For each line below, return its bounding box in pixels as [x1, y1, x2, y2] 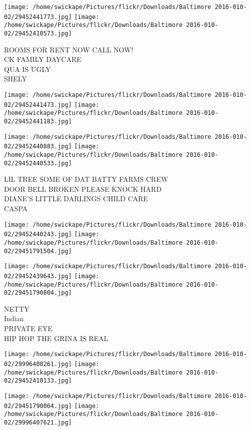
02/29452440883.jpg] [4, 143, 72, 150]
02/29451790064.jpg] [4, 402, 72, 410]
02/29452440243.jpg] [4, 231, 72, 238]
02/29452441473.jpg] [4, 101, 72, 108]
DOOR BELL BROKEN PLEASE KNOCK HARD [4, 183, 162, 194]
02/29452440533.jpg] [4, 159, 72, 167]
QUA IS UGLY [4, 63, 51, 74]
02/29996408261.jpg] [4, 360, 72, 368]
